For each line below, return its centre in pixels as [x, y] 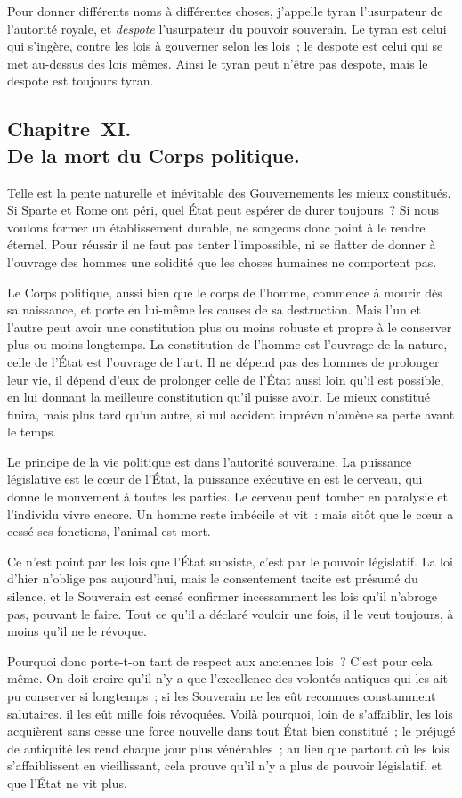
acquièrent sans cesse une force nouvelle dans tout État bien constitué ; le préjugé [231, 731]
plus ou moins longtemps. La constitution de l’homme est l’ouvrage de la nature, [227, 344]
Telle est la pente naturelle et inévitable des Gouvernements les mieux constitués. [229, 192]
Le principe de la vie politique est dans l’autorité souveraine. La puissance [210, 461]
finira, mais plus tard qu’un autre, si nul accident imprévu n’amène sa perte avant [231, 414]
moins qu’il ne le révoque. [77, 631]
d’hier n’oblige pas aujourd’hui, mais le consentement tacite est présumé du [213, 578]
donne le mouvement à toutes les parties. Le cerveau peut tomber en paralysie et [227, 497]
